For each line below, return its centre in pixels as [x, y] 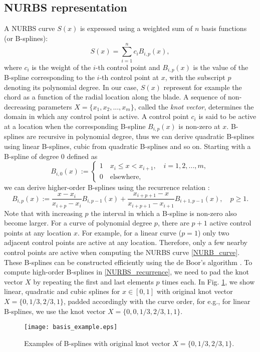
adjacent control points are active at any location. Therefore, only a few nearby [126, 242]
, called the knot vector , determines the [194, 106]
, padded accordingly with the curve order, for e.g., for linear [157, 301]
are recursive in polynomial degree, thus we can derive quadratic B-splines [141, 136]
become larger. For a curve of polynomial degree [78, 223]
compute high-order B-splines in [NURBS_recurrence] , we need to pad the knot [127, 272]
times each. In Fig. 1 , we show [208, 281]
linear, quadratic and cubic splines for [62, 291]
